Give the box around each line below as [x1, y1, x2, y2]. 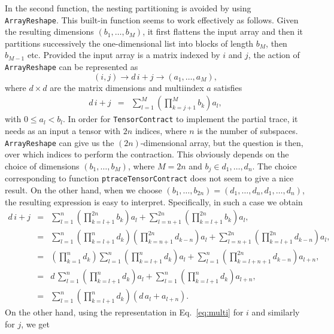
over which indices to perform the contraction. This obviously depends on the [5, 148, 289, 160]
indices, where [135, 124, 187, 136]
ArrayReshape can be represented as [5, 60, 138, 73]
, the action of [248, 48, 300, 61]
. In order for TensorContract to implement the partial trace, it [63, 113, 298, 125]
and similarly [251, 306, 300, 318]
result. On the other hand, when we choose [5, 183, 162, 196]
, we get [21, 317, 50, 330]
